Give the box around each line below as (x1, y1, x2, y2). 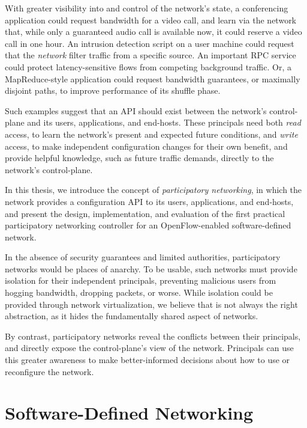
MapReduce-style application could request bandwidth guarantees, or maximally (5, 72, 300, 85)
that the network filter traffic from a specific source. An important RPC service (5, 49, 296, 61)
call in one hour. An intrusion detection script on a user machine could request (5, 37, 294, 49)
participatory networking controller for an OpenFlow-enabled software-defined (5, 219, 291, 231)
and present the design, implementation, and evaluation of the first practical (5, 207, 285, 219)
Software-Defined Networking (5, 400, 254, 425)
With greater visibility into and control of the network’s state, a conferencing (5, 2, 288, 14)
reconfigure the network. (5, 365, 94, 378)
